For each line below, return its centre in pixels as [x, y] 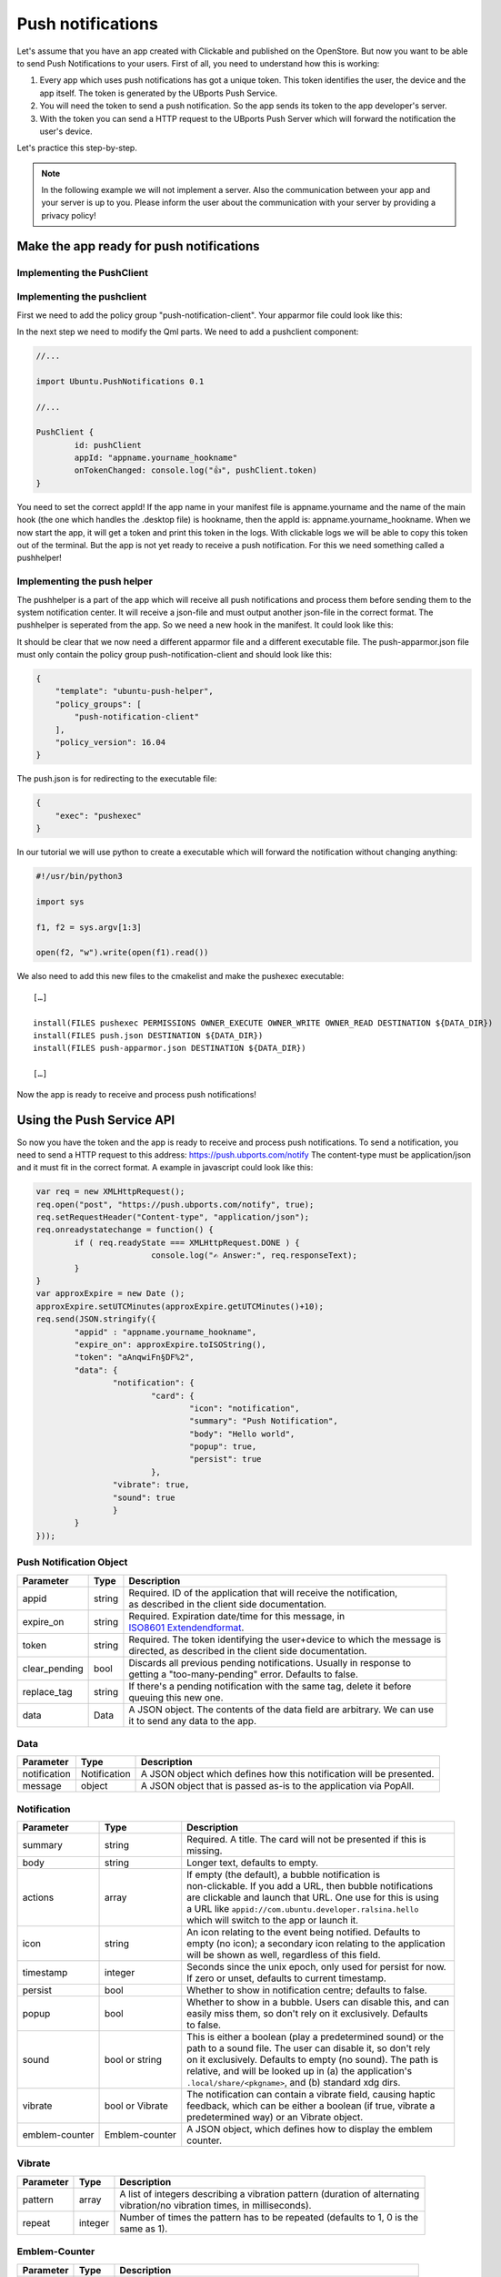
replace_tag [47, 1691]
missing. [205, 1851]
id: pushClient [108, 445]
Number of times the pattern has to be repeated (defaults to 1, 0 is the [269, 2217]
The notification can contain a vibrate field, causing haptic [311, 2095]
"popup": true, [223, 1447]
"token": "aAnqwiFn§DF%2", [134, 1358]
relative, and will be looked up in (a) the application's [300, 2071]
